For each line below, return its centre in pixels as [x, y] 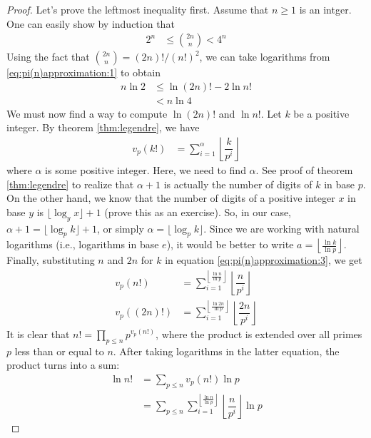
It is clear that [38, 334]
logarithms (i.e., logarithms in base [83, 244]
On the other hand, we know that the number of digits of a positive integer [171, 198]
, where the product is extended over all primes [259, 334]
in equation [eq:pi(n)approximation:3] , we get [264, 260]
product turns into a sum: [63, 365]
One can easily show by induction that [91, 23]
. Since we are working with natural [281, 228]
